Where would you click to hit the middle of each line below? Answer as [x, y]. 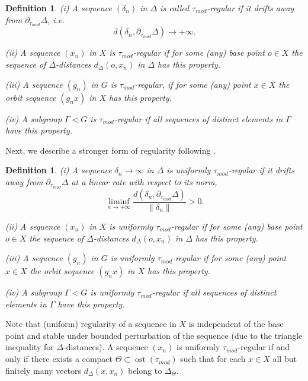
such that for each [213, 359]
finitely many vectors [44, 370]
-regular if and [264, 347]
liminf [119, 202]
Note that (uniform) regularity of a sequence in [91, 324]
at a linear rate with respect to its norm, [144, 182]
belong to [145, 370]
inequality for [30, 347]
